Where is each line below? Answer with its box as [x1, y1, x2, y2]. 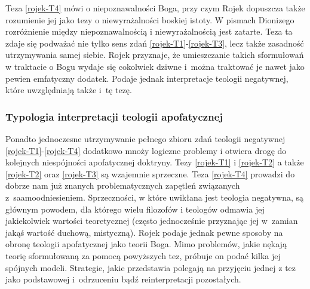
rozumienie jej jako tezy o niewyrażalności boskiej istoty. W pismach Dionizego [5, 13, 294, 26]
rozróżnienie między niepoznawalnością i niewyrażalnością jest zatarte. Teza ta [5, 25, 293, 38]
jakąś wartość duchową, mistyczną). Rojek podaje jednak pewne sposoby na [5, 226, 283, 238]
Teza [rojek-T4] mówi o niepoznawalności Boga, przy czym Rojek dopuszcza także [5, 2, 305, 14]
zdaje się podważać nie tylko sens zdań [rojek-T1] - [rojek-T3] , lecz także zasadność [5, 36, 304, 49]
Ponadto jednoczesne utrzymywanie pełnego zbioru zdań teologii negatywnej [5, 132, 286, 144]
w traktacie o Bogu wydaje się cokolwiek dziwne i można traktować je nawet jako [5, 60, 305, 72]
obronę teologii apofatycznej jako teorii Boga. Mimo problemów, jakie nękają [5, 238, 287, 250]
